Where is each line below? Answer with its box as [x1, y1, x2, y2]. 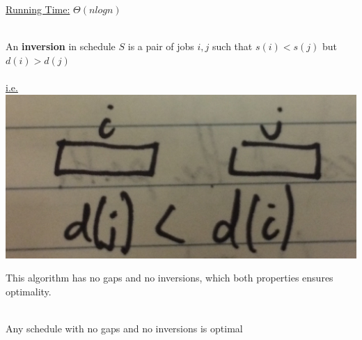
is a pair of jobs [127, 39, 194, 54]
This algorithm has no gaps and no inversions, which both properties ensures [6, 270, 333, 285]
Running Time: [6, 2, 70, 16]
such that [212, 39, 253, 54]
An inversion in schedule [6, 39, 116, 54]
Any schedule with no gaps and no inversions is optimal [6, 321, 243, 336]
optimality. [6, 284, 52, 299]
